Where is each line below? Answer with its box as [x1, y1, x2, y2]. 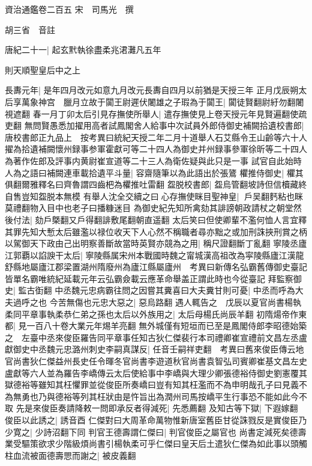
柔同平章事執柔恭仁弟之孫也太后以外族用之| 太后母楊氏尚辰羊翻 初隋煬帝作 [5, 307, 299, 320]
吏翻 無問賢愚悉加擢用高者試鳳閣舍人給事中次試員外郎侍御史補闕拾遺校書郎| [5, 119, 304, 132]
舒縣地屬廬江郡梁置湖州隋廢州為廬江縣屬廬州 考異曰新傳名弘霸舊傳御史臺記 [5, 260, 307, 273]
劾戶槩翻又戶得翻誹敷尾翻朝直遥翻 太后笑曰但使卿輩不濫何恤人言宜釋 [35, 213, 307, 225]
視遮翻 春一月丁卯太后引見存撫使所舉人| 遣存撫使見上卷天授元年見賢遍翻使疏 [5, 107, 307, 120]
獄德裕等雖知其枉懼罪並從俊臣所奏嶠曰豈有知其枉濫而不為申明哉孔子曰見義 [5, 378, 299, 391]
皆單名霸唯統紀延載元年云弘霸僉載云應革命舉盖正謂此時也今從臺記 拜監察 [5, 272, 293, 284]
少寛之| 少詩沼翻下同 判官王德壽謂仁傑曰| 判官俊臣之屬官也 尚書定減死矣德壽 [5, 425, 307, 438]
